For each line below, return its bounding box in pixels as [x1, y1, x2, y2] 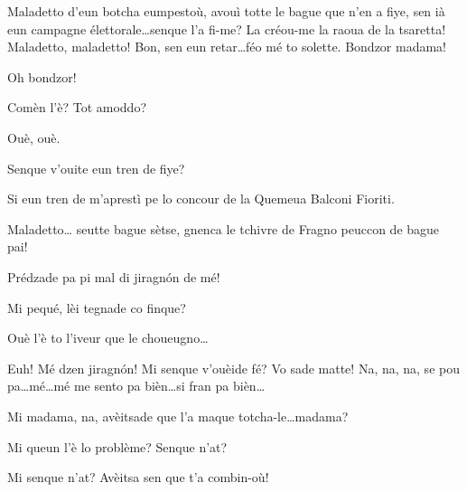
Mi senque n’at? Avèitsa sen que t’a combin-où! [7, 468, 269, 487]
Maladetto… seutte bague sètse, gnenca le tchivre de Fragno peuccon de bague [7, 219, 440, 238]
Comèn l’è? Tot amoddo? [7, 98, 146, 117]
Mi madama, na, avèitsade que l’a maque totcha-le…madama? [7, 406, 349, 425]
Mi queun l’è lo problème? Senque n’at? [7, 437, 228, 456]
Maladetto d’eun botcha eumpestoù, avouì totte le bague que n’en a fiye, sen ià [7, 2, 445, 20]
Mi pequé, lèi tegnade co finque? [7, 298, 186, 317]
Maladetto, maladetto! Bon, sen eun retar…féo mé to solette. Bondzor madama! [7, 37, 447, 56]
